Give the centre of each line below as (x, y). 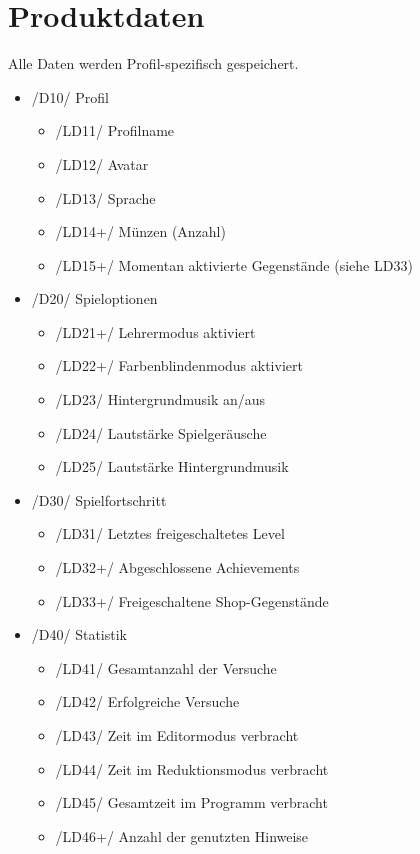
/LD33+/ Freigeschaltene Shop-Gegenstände (192, 600)
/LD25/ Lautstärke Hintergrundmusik (172, 466)
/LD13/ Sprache (105, 197)
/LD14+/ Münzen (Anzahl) (140, 231)
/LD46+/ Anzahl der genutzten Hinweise (182, 835)
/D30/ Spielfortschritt (99, 499)
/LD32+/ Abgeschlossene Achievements (177, 567)
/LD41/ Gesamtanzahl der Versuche (166, 667)
